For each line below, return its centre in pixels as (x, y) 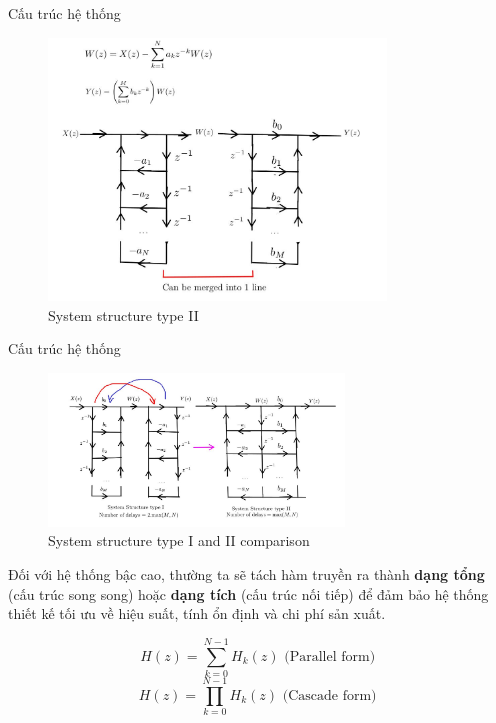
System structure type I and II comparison (179, 540)
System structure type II (123, 314)
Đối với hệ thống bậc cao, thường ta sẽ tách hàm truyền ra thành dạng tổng (246, 574)
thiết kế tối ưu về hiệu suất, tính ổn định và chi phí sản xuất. (197, 613)
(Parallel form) (330, 656)
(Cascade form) (329, 695)
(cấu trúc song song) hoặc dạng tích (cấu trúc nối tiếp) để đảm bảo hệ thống (248, 593)
